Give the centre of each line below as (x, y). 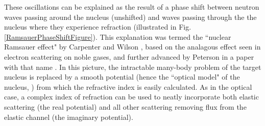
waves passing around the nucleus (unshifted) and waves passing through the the (130, 17)
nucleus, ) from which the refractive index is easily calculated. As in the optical (128, 86)
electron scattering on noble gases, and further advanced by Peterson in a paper (129, 56)
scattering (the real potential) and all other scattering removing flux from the (125, 106)
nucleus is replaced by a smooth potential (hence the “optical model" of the (122, 77)
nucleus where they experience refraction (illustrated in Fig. (98, 27)
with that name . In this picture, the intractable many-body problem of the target (133, 67)
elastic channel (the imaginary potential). (69, 117)
